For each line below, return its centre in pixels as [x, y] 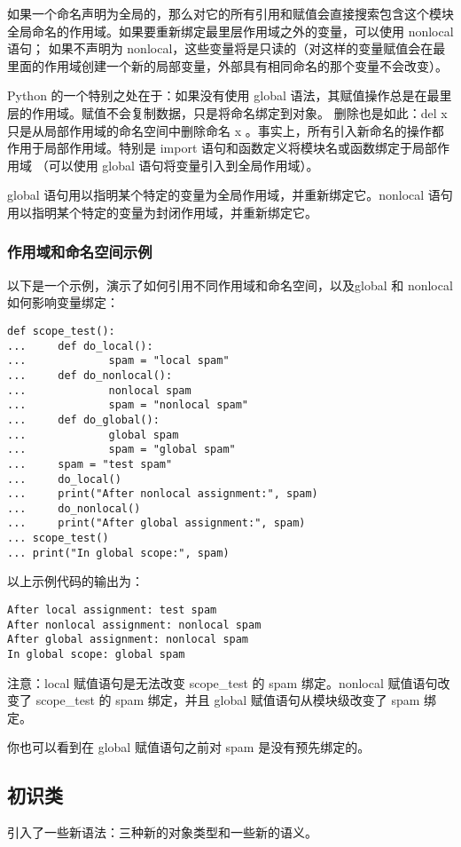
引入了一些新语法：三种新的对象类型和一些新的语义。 [162, 832]
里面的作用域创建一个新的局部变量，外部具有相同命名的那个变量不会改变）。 [227, 65]
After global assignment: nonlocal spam [128, 640]
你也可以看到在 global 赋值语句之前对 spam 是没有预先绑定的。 [189, 747]
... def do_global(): [83, 420]
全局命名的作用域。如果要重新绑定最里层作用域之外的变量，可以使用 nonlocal [230, 31]
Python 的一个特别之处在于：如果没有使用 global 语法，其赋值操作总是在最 [223, 95]
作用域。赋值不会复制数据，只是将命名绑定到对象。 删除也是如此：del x [239, 112]
